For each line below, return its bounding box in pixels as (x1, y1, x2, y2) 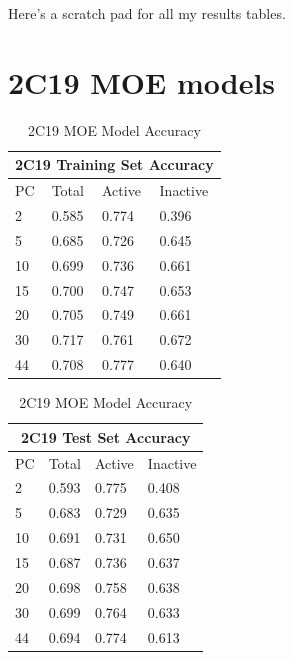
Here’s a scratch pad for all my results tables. (8, 3, 286, 23)
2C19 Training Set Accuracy (15, 154, 214, 175)
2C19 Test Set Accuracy (21, 426, 191, 447)
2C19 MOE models (8, 61, 276, 102)
